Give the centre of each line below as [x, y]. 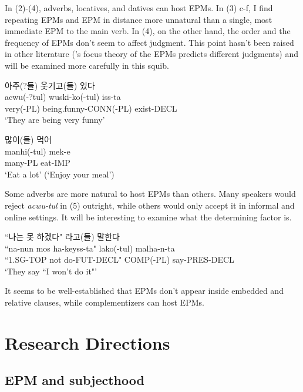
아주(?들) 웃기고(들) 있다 [50, 85]
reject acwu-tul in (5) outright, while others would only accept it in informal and [150, 205]
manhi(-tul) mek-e [38, 151]
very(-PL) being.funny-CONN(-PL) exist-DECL [91, 108]
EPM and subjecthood [75, 380]
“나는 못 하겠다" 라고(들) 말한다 [62, 237]
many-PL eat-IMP [38, 163]
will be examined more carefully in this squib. [87, 65]
